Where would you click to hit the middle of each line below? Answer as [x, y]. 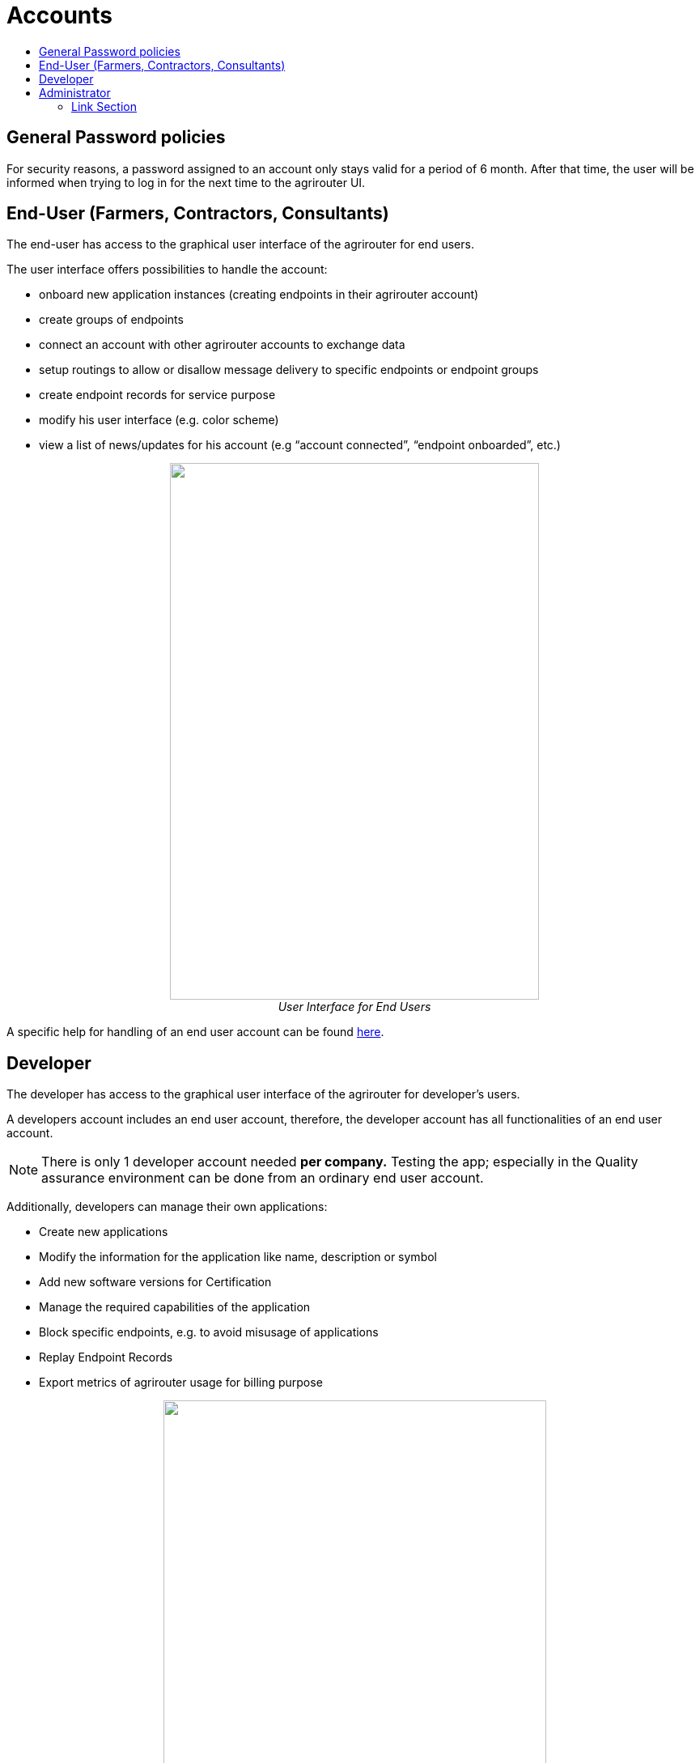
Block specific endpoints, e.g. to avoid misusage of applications [209, 1332]
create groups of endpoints [111, 320]
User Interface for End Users [354, 1007]
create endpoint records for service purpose [157, 395]
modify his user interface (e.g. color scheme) [159, 420]
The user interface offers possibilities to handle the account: [167, 270]
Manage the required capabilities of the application [175, 1307]
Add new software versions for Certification [155, 1282]
